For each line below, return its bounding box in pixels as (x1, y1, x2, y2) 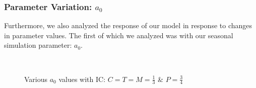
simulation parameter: (4, 40, 72, 50)
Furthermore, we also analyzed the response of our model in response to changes (4, 20, 252, 31)
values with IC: (58, 73, 106, 84)
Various (24, 73, 48, 84)
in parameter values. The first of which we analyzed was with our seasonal (4, 30, 233, 40)
